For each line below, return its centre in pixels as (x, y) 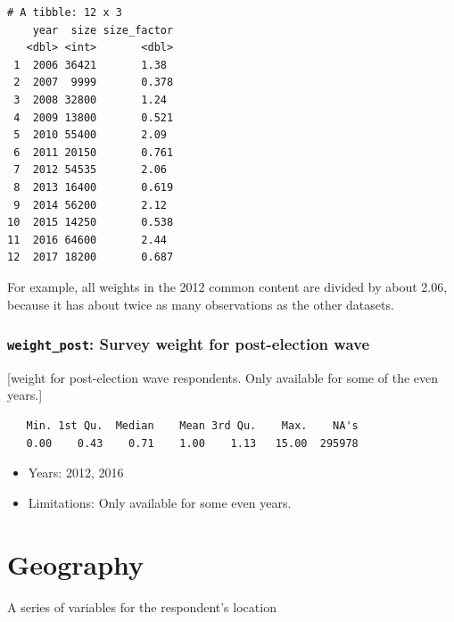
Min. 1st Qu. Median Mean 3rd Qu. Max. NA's (192, 426)
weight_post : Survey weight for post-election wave (189, 344)
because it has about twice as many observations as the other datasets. (201, 304)
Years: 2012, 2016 (76, 473)
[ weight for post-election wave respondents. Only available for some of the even (223, 377)
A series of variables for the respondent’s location (142, 606)
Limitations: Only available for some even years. (160, 502)
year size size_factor (103, 30)
